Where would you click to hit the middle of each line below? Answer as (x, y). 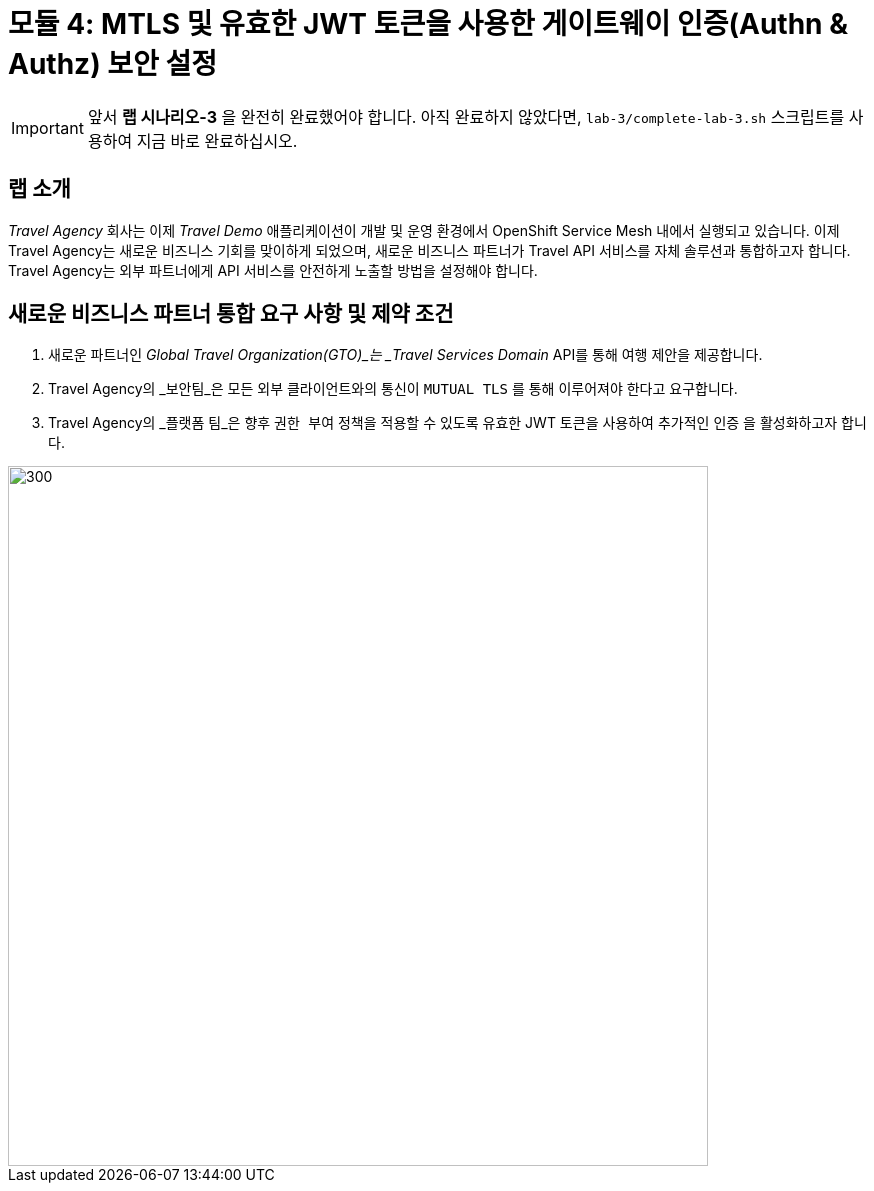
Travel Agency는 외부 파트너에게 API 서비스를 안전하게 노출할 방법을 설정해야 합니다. (273, 270)
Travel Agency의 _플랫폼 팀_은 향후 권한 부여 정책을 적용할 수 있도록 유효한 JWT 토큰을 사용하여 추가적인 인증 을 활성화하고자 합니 (457, 423)
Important (47, 127)
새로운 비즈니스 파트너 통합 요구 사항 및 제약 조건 (231, 314)
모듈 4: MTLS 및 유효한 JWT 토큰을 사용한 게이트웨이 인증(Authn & (428, 24)
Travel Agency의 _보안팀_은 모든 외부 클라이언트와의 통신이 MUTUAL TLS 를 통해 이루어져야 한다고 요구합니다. (393, 389)
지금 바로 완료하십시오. (217, 140)
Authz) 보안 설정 (112, 64)
